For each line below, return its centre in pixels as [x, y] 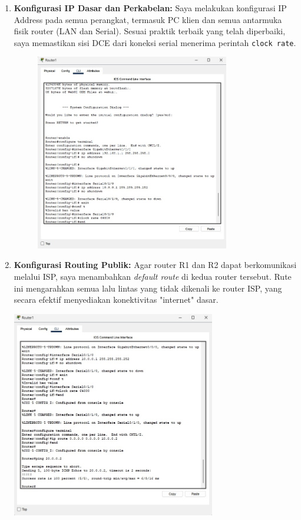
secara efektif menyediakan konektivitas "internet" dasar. [116, 300]
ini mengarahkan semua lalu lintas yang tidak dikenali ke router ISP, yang [148, 288]
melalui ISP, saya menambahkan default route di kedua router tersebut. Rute [153, 276]
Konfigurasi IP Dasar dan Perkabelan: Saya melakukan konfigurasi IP [150, 8]
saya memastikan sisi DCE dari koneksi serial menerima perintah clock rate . [155, 42]
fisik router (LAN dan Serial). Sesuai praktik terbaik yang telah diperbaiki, [150, 31]
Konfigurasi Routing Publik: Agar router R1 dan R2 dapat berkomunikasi [155, 265]
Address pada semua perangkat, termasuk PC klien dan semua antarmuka [148, 19]
